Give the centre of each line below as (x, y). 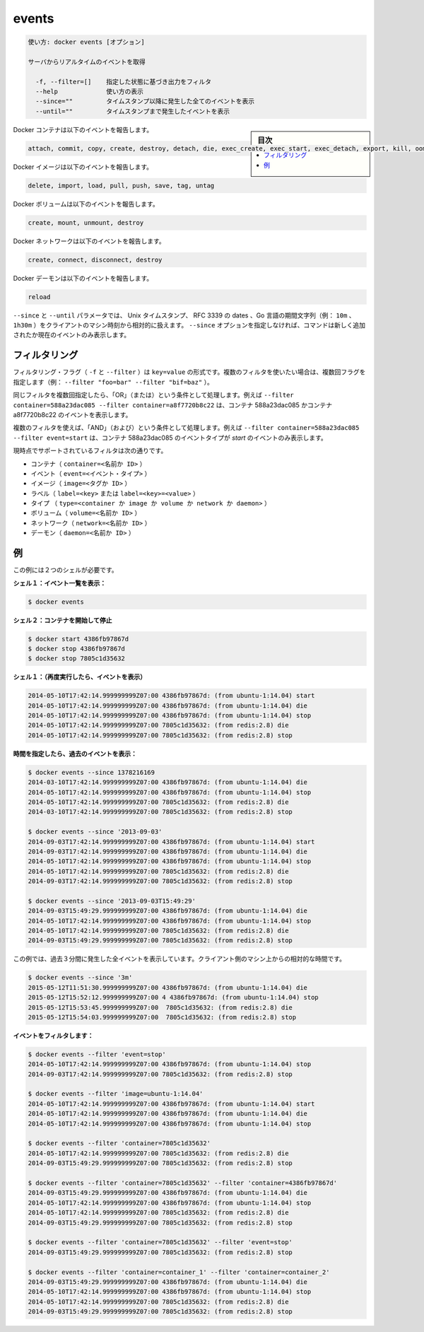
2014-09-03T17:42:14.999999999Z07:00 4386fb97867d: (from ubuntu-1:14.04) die (167, 851)
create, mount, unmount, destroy (86, 222)
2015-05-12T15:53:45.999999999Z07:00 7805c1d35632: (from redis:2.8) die (160, 1007)
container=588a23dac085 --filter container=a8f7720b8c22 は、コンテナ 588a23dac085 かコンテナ (172, 405)
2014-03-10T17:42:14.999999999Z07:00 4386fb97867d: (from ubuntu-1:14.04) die (167, 782)
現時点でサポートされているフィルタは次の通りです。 (90, 451)
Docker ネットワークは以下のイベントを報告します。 (89, 241)
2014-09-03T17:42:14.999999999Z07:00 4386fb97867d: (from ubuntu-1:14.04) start (171, 842)
